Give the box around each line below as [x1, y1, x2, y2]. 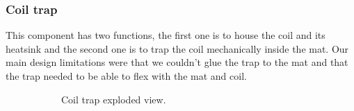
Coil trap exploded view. [61, 92, 166, 106]
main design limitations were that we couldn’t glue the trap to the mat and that [6, 55, 348, 69]
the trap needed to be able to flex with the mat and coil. [6, 69, 247, 83]
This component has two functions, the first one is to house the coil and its [6, 28, 325, 42]
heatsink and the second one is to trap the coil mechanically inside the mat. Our [6, 41, 349, 55]
